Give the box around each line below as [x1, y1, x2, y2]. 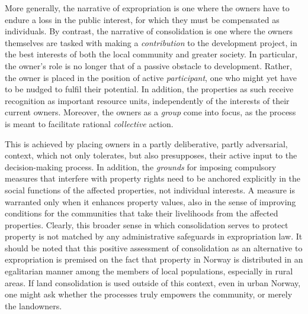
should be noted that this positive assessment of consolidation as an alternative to [5, 241, 303, 254]
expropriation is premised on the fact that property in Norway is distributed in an [5, 253, 303, 266]
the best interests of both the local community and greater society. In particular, [5, 48, 298, 60]
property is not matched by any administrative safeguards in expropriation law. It [5, 230, 303, 242]
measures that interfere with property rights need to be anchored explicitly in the [5, 172, 301, 184]
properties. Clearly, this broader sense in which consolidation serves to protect [5, 218, 288, 231]
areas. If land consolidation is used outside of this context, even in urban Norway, [5, 276, 301, 289]
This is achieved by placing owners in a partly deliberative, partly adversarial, [5, 137, 288, 150]
